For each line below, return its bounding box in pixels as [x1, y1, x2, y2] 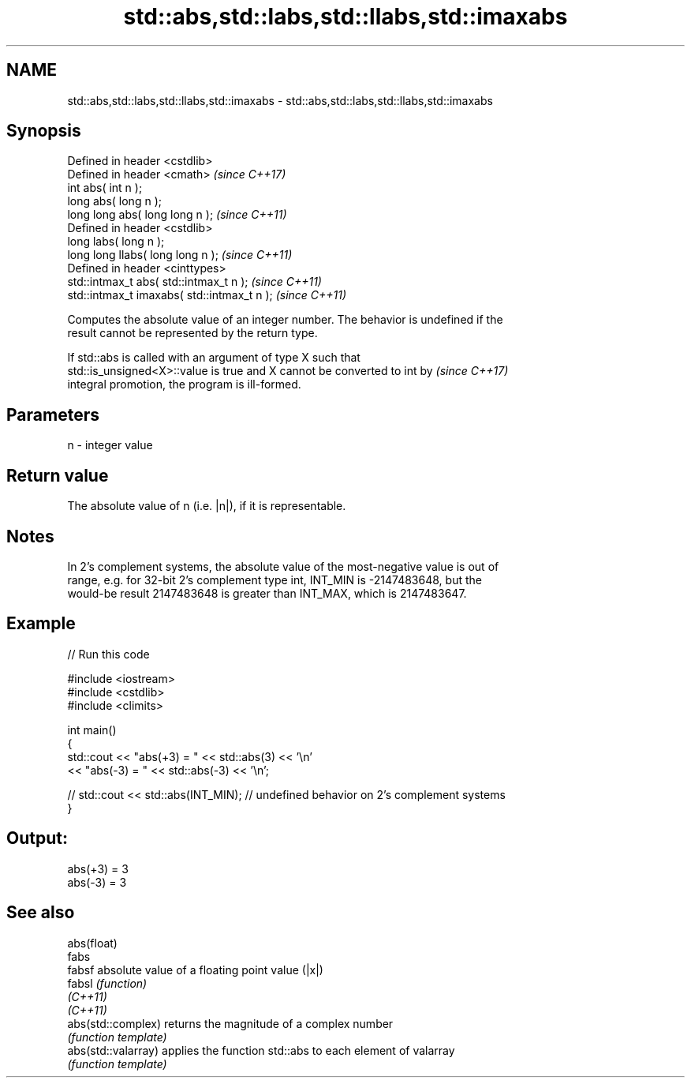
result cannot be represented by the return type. [67, 326, 318, 340]
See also [6, 902, 75, 923]
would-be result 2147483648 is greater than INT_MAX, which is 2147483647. [67, 586, 467, 600]
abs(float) [67, 936, 118, 950]
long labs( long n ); [67, 234, 165, 249]
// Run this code [67, 647, 150, 661]
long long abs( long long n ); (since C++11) [67, 208, 287, 222]
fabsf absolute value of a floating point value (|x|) [67, 962, 323, 977]
